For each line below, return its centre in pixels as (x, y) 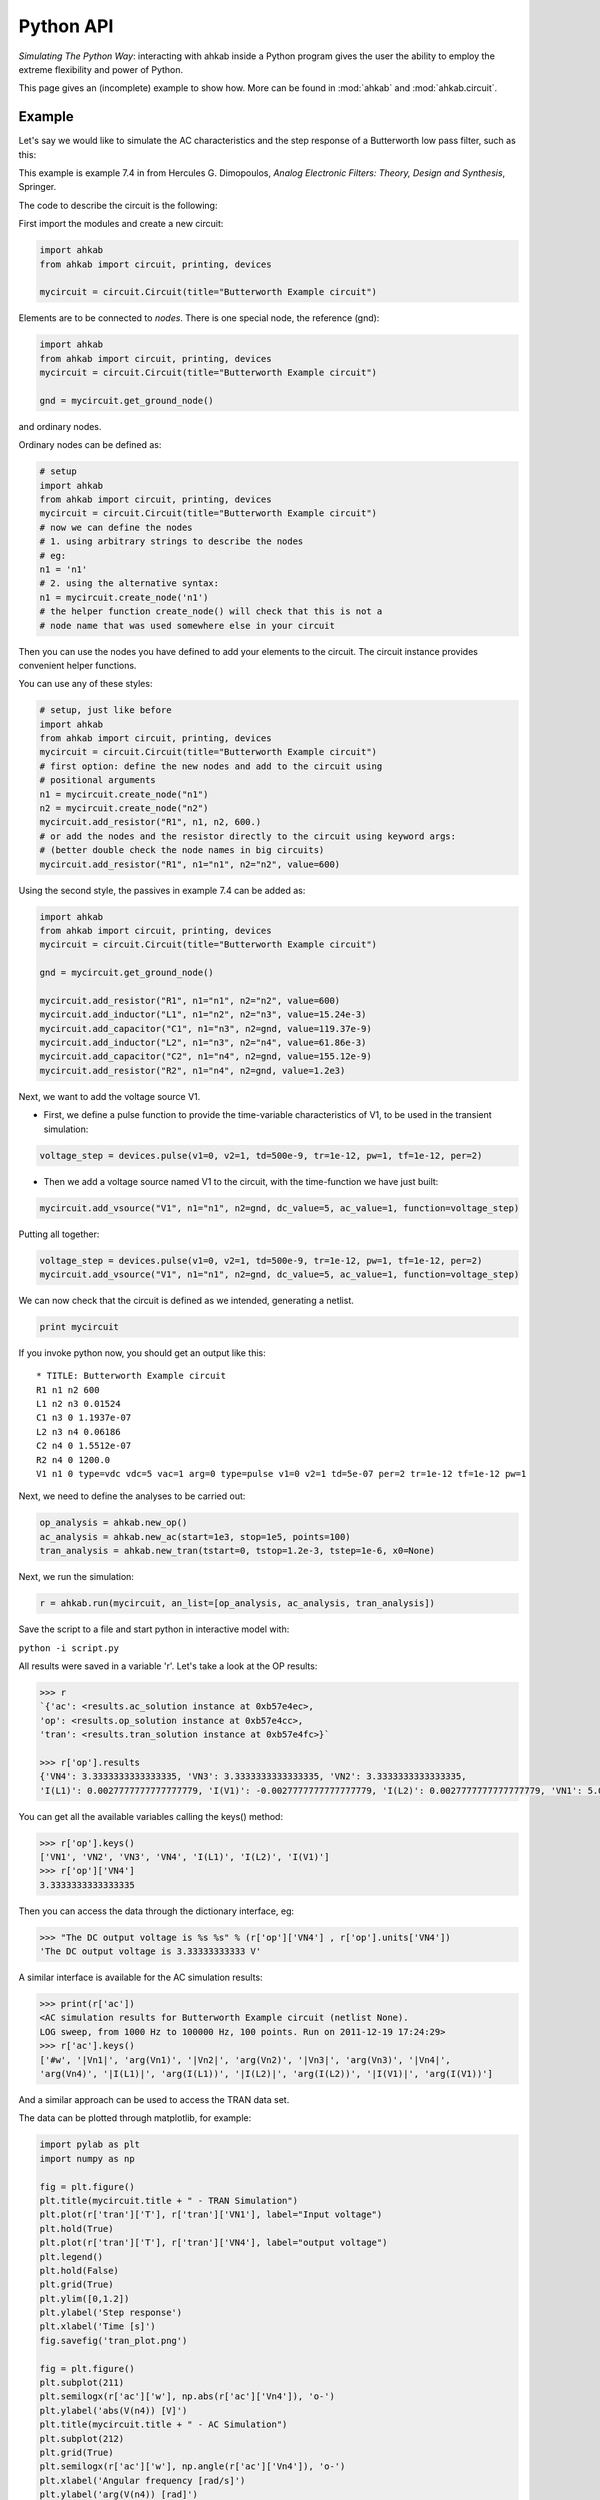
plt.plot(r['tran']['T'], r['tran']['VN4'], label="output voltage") (213, 2243)
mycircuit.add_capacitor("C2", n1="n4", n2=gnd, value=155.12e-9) (205, 1056)
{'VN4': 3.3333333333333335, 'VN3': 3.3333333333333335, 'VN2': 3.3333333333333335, (253, 1776)
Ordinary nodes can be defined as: (90, 445)
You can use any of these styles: (85, 684)
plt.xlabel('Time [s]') (98, 2326)
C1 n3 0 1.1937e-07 (84, 1418)
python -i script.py (69, 1648)
